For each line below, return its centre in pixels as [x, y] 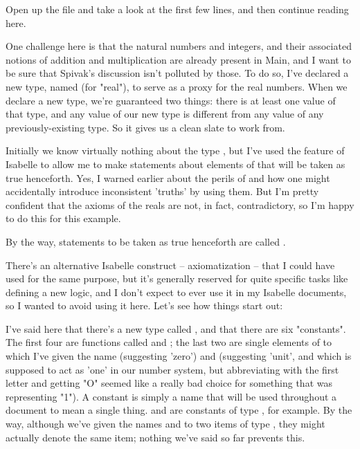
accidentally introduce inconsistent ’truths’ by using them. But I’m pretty [162, 191]
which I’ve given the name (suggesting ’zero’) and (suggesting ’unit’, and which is [179, 356]
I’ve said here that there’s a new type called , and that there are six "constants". [176, 328]
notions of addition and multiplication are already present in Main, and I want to [178, 59]
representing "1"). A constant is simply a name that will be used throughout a [171, 396]
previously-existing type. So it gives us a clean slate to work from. [145, 127]
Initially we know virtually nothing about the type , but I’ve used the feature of [175, 150]
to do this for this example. [63, 218]
